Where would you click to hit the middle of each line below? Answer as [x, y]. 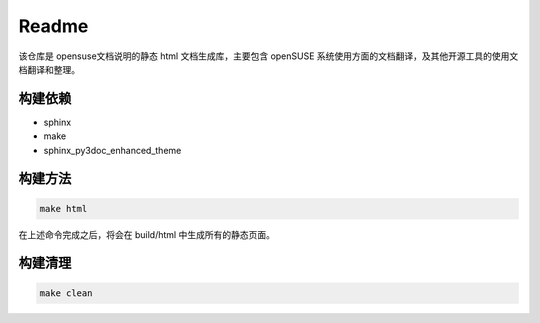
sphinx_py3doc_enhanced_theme [112, 150]
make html [63, 208]
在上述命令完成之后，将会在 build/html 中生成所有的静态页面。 [146, 234]
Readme [53, 26]
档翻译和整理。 [49, 69]
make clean [66, 293]
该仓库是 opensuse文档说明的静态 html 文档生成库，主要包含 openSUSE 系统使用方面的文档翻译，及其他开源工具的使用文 [268, 56]
